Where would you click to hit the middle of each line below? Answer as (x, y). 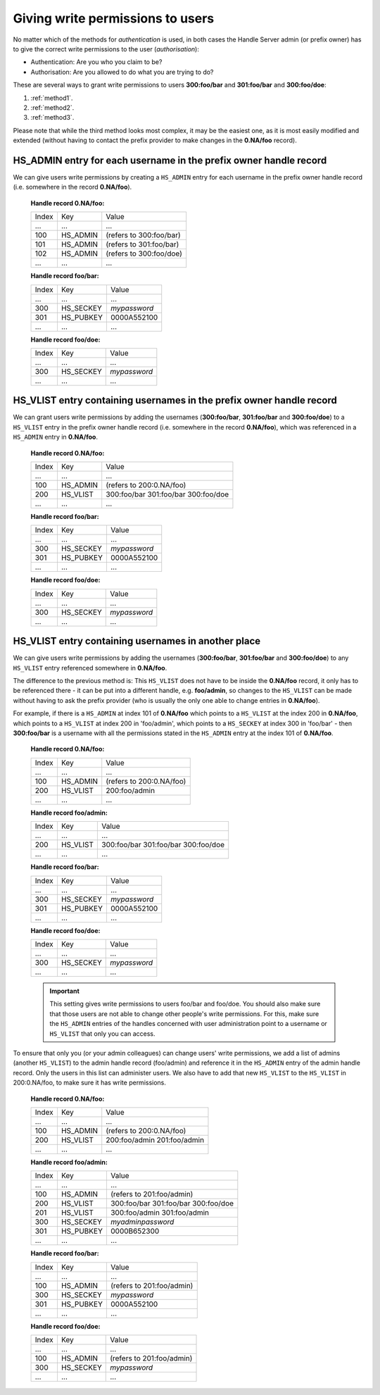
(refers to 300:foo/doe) (144, 254)
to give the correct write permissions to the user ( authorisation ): (106, 49)
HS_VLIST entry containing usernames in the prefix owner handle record (175, 400)
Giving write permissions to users (114, 18)
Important (65, 991)
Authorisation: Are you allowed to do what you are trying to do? (122, 72)
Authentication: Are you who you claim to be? (96, 62)
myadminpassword (142, 1222)
